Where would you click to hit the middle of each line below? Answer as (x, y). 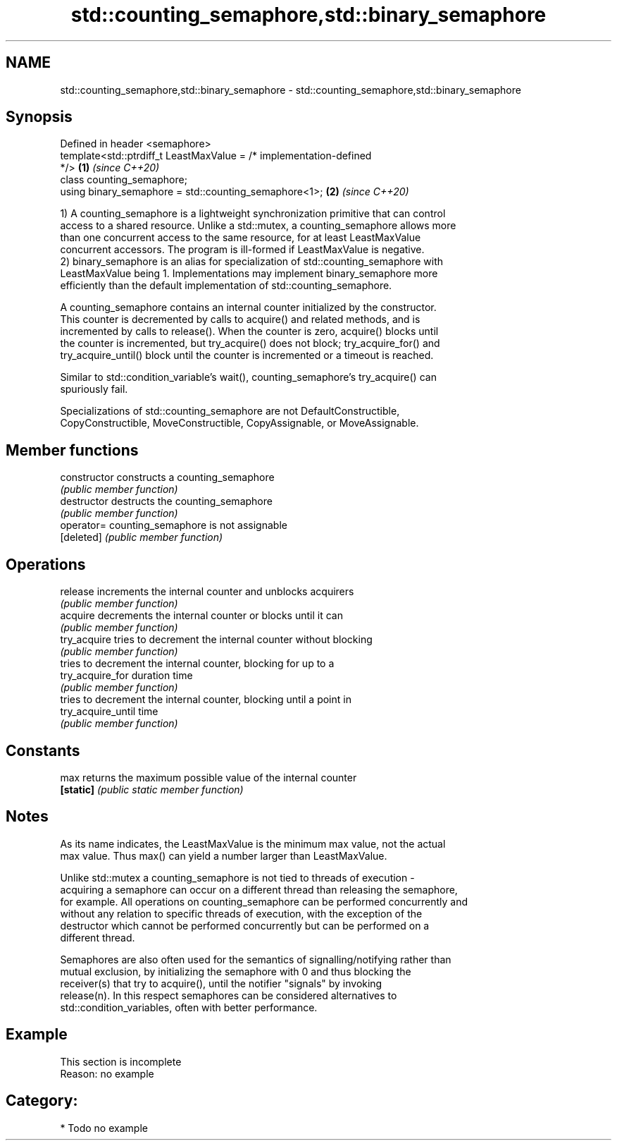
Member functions (72, 450)
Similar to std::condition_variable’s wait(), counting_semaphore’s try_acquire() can (248, 377)
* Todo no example (104, 1128)
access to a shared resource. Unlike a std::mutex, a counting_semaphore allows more (258, 226)
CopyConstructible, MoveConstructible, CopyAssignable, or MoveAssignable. (239, 423)
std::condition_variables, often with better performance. (189, 1007)
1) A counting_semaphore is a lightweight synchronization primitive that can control (253, 214)
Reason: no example (107, 1073)
